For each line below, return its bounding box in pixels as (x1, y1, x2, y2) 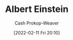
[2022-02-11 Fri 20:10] (13, 29, 60, 35)
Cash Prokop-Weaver (14, 20, 59, 26)
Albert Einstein (5, 3, 69, 15)
